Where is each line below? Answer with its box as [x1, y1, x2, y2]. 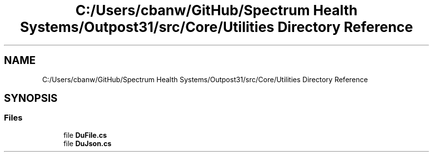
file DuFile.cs [63, 130, 107, 139]
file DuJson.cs [63, 139, 112, 148]
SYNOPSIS [4, 92, 58, 105]
